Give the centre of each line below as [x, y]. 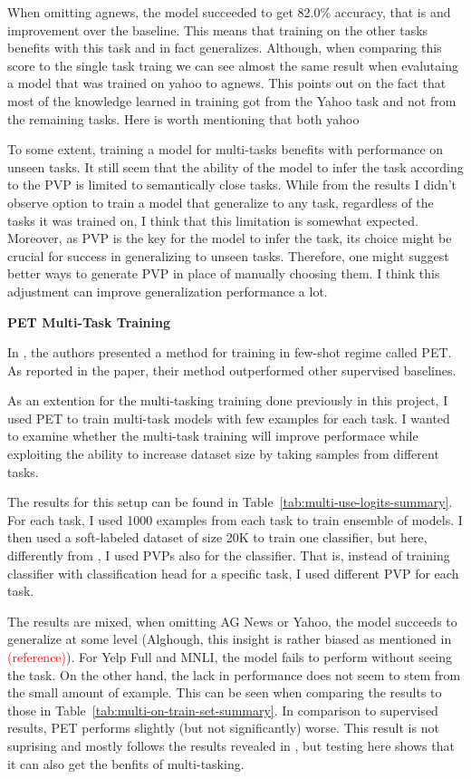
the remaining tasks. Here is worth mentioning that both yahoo [183, 118]
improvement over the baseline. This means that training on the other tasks [218, 29]
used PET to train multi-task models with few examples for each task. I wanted [229, 418]
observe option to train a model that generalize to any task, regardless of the [221, 202]
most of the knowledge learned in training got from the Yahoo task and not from [232, 100]
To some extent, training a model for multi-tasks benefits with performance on [226, 149]
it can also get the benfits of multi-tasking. [126, 763]
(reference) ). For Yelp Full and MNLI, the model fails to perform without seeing [230, 657]
